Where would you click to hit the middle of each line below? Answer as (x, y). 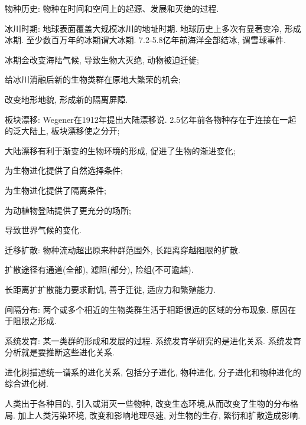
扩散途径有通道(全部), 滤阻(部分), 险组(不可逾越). (99, 269)
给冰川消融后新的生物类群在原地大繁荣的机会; (93, 79)
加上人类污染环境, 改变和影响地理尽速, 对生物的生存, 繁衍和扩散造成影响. (159, 415)
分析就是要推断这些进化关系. (60, 352)
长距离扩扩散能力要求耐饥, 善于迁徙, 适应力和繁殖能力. (110, 289)
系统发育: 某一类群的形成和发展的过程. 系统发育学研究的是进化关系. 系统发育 (153, 340)
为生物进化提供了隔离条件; (56, 190)
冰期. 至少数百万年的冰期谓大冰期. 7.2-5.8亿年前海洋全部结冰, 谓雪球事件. (145, 40)
